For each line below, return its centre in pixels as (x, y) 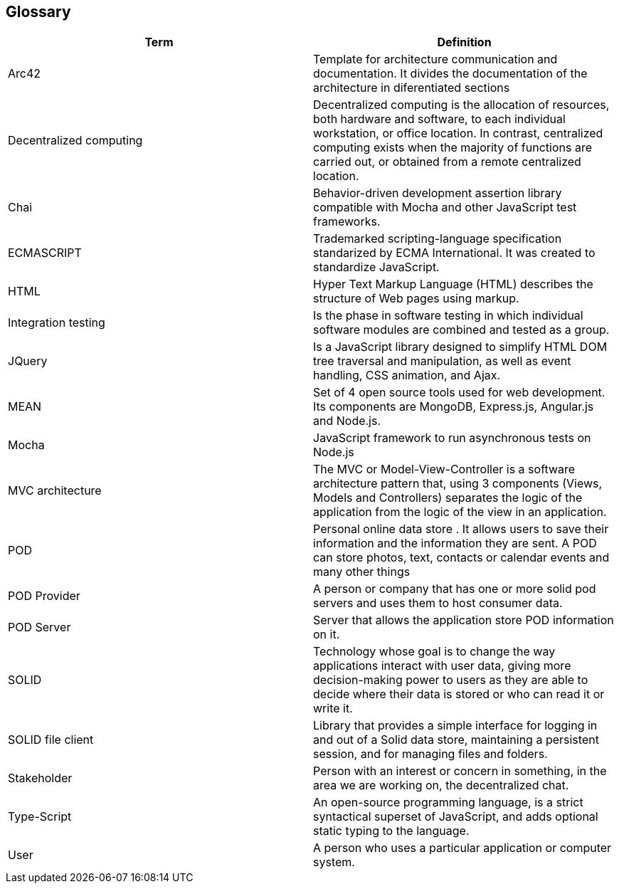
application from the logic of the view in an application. (460, 512)
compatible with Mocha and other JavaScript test (445, 207)
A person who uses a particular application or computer (462, 848)
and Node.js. (347, 421)
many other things (362, 572)
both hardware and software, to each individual (439, 119)
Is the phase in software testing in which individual (448, 316)
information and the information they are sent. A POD (455, 543)
